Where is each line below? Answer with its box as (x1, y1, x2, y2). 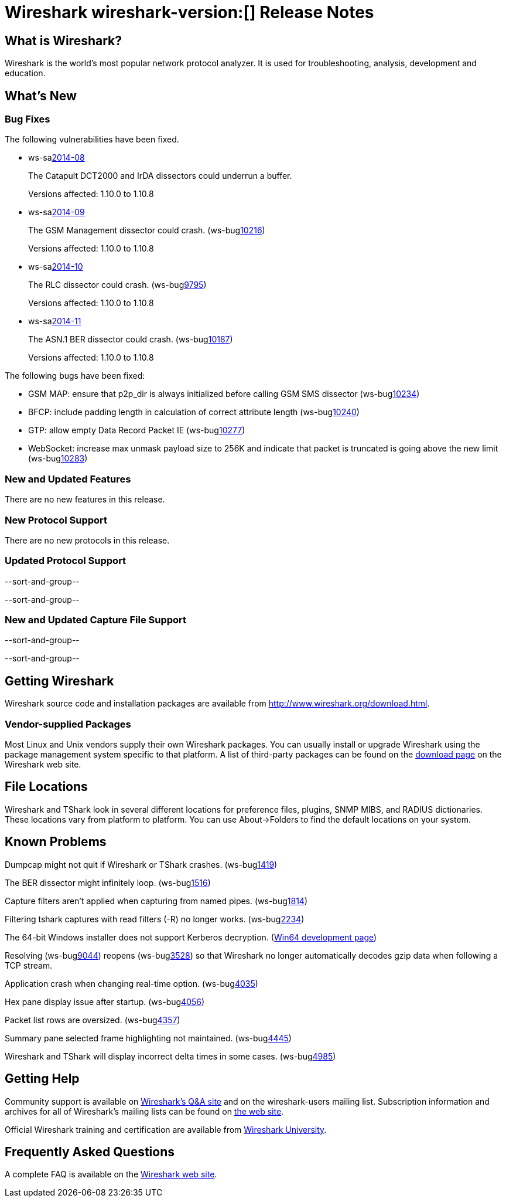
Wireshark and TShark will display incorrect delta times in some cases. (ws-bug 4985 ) (5, 1051, 336, 1061)
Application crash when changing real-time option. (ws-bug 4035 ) (5, 978, 258, 989)
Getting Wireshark (5, 673, 114, 688)
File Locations (5, 779, 88, 794)
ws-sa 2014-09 (28, 207, 85, 218)
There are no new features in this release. (5, 494, 165, 505)
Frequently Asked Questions (5, 1144, 175, 1159)
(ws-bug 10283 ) (28, 453, 88, 464)
